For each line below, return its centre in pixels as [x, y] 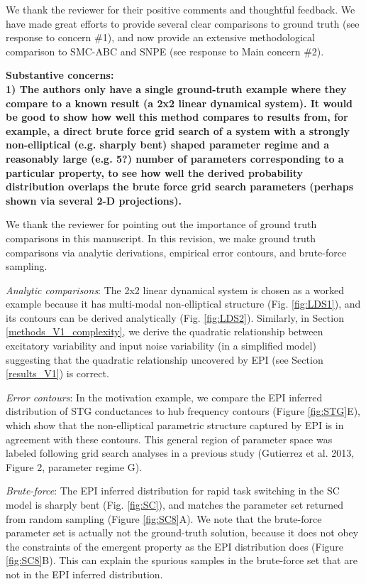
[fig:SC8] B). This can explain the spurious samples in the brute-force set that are [182, 560]
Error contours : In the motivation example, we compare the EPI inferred [164, 397]
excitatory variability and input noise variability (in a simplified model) [161, 346]
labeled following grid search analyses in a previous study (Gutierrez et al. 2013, [180, 453]
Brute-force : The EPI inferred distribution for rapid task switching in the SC [173, 491]
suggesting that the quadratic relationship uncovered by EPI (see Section [165, 359]
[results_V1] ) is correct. [57, 373]
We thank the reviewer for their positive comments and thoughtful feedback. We [181, 9]
